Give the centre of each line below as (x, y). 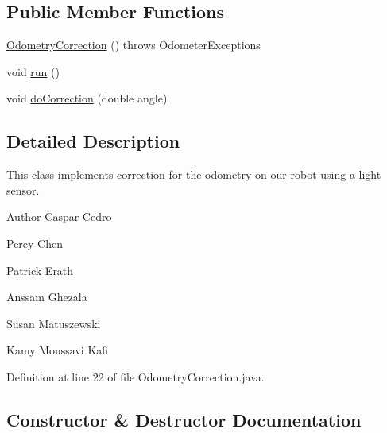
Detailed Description (93, 141)
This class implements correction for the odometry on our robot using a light (194, 174)
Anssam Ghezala (47, 297)
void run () (33, 71)
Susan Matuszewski (54, 323)
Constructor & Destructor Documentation (184, 419)
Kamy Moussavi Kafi (58, 350)
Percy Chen (35, 243)
